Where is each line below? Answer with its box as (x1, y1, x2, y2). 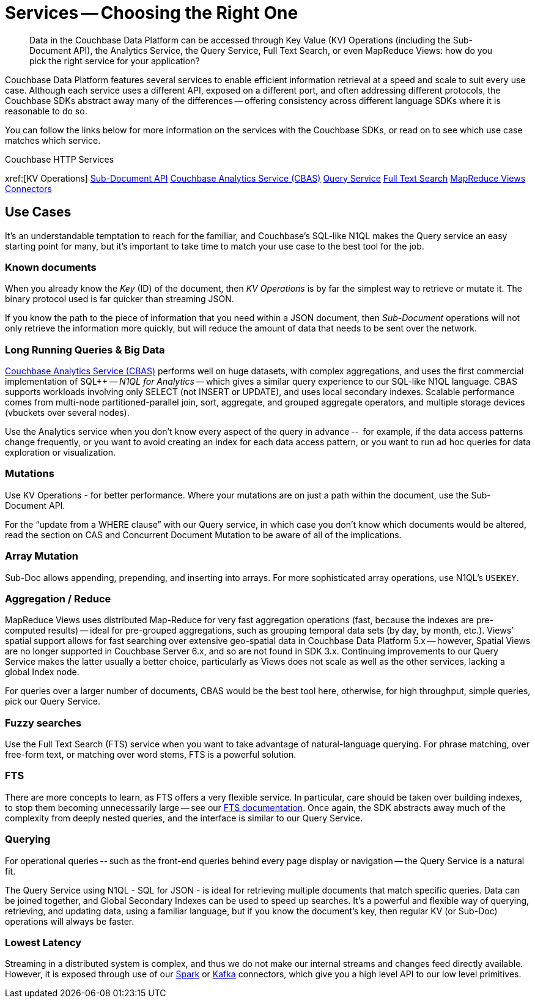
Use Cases (5, 204, 72, 220)
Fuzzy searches (5, 716, 82, 729)
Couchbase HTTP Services (5, 154, 114, 165)
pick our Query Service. (5, 696, 100, 707)
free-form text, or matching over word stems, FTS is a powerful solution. (5, 749, 297, 760)
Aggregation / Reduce (5, 592, 111, 605)
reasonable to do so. (5, 105, 87, 116)
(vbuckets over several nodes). (5, 407, 130, 418)
